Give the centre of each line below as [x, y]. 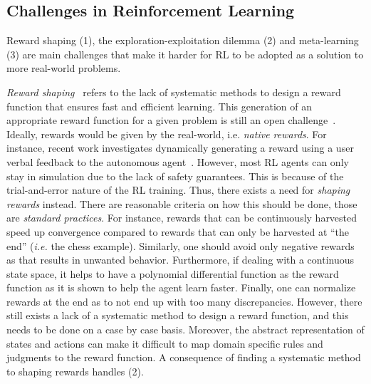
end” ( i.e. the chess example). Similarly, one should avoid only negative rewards [181, 245]
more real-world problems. [64, 68]
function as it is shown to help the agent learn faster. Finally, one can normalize [181, 287]
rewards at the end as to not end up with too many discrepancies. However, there [184, 301]
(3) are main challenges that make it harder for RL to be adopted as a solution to [185, 54]
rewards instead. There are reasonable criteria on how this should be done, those [182, 203]
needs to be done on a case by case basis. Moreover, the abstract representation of [185, 329]
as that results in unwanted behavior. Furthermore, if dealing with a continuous [181, 260]
